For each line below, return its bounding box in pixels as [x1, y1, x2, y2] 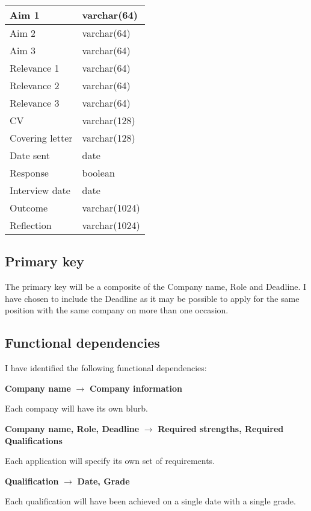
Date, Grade [77, 474, 130, 487]
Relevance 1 [10, 61, 60, 75]
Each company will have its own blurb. [5, 402, 148, 415]
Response [10, 166, 49, 180]
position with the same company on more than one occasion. [5, 304, 229, 316]
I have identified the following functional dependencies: [5, 362, 207, 374]
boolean [82, 166, 115, 180]
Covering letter [10, 131, 73, 145]
